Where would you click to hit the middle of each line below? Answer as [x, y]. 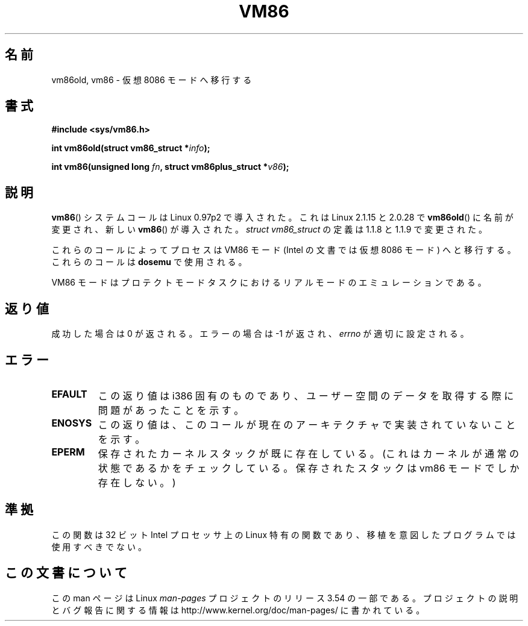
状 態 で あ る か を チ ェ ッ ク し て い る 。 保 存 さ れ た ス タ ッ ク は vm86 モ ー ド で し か [309, 468]
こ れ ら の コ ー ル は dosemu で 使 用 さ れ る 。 [149, 262]
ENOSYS [72, 423]
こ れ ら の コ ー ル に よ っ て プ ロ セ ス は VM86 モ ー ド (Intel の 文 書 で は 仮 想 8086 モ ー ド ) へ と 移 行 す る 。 [284, 250]
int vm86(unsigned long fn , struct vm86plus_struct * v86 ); [170, 167]
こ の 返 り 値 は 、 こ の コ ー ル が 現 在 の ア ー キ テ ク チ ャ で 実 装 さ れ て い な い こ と [307, 424]
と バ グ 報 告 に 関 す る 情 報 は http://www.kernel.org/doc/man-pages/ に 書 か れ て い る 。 [238, 610]
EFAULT [69, 394]
